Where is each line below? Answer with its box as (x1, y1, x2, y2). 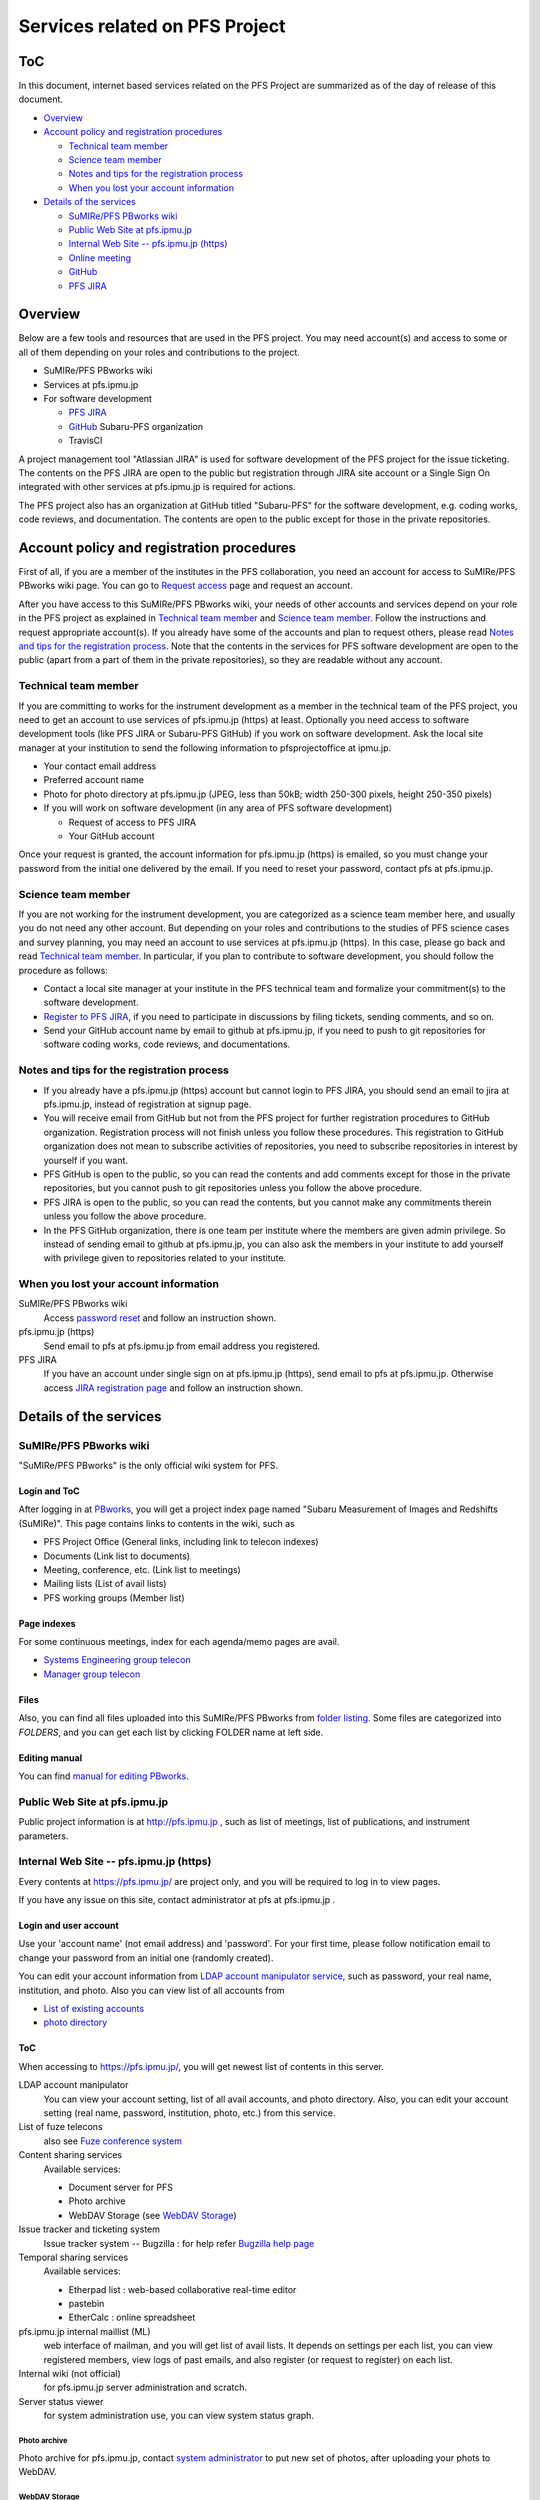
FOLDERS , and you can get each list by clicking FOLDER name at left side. (18, 1726, 324, 1738)
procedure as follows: (18, 964, 109, 976)
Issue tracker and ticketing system (18, 2223, 160, 2235)
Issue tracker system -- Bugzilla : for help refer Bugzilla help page (43, 2237, 315, 2249)
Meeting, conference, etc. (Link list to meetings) (43, 1563, 242, 1575)
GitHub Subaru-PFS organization (68, 420, 204, 432)
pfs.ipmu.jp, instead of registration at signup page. (43, 1098, 252, 1110)
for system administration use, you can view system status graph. (43, 2410, 315, 2422)
